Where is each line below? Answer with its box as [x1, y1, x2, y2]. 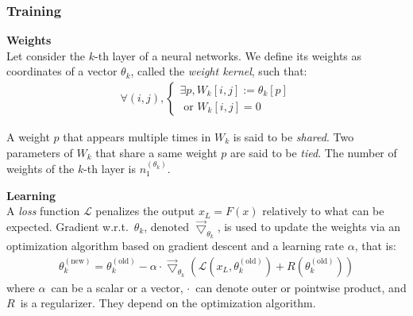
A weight [6, 129, 50, 145]
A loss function [6, 202, 80, 219]
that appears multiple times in [63, 129, 211, 145]
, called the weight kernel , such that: [130, 63, 307, 79]
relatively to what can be [262, 202, 384, 219]
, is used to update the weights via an [217, 218, 401, 234]
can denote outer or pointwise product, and [195, 279, 407, 295]
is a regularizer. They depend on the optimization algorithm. [20, 295, 316, 311]
